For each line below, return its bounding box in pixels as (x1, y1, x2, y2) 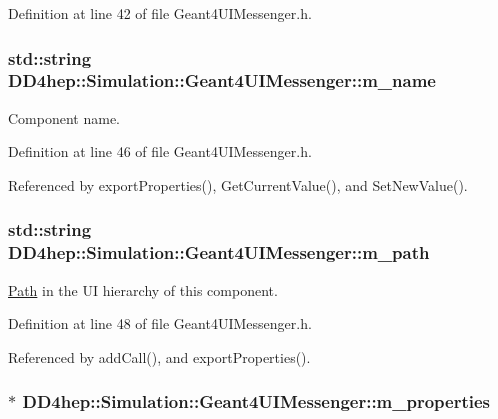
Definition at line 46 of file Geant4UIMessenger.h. (8, 141, 312, 162)
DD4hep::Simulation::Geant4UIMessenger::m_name (8, 68, 436, 93)
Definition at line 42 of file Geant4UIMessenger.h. (8, 3, 312, 23)
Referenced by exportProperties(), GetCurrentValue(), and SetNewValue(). (8, 174, 468, 195)
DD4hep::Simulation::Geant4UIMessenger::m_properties (22, 389, 491, 414)
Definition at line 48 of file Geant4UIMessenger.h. (8, 313, 312, 334)
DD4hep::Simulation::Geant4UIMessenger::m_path (8, 240, 430, 265)
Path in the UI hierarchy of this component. (8, 279, 278, 300)
